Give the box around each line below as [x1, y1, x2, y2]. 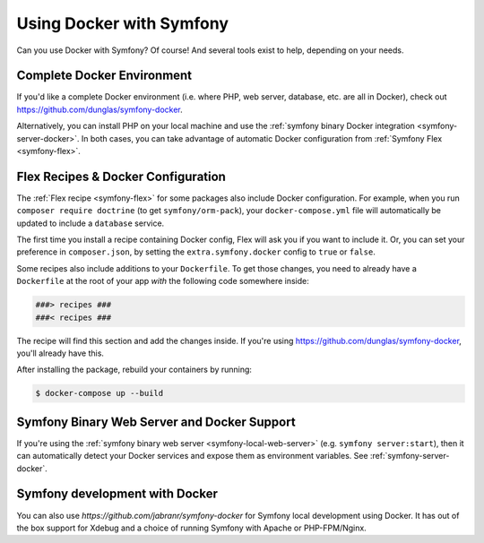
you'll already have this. [16, 348, 105, 358]
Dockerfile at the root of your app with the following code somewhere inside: [16, 276, 309, 287]
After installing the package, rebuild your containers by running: [16, 364, 253, 375]
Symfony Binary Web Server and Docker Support [16, 414, 296, 429]
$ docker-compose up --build [35, 388, 164, 399]
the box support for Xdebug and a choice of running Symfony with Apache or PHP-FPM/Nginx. [16, 522, 367, 533]
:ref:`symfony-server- [369, 451, 450, 461]
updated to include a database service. [16, 218, 165, 228]
